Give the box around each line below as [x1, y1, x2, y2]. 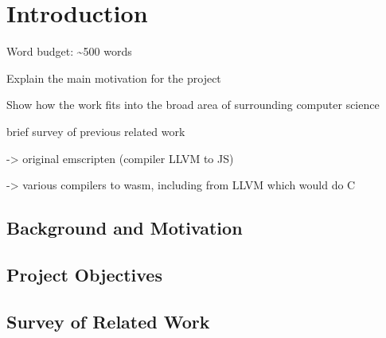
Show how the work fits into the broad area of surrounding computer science [6, 96, 380, 113]
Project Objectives [6, 262, 162, 286]
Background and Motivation [6, 216, 243, 240]
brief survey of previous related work [6, 122, 185, 139]
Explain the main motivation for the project [6, 69, 221, 86]
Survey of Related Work [6, 309, 210, 333]
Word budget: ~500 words [6, 43, 132, 60]
